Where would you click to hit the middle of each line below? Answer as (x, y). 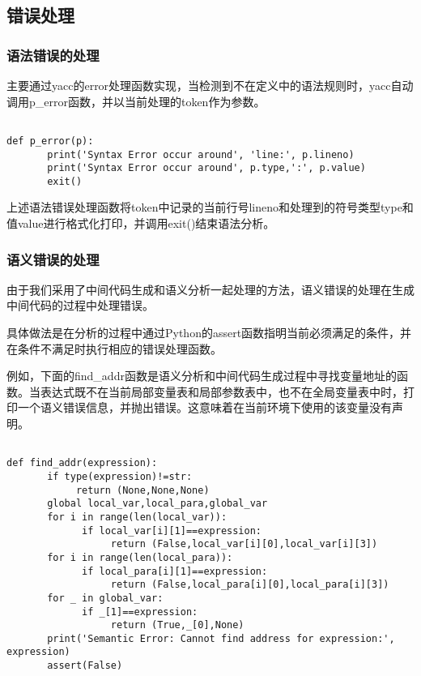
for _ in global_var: (105, 598)
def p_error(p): (50, 141)
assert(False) (85, 666)
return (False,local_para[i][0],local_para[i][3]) (250, 585)
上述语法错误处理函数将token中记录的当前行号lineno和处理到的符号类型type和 (210, 207)
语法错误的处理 (53, 55)
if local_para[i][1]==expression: (175, 571)
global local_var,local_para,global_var (157, 504)
